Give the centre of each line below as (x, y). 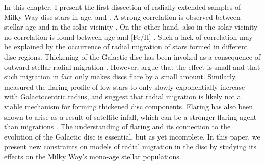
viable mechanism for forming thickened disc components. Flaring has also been (128, 106)
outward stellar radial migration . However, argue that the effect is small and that (132, 66)
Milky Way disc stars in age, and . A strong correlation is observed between (122, 17)
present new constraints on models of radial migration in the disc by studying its (130, 146)
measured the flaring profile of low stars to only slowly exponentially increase (125, 86)
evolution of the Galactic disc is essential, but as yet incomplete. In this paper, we (132, 136)
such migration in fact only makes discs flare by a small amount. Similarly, (121, 77)
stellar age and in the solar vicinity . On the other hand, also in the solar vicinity (131, 27)
